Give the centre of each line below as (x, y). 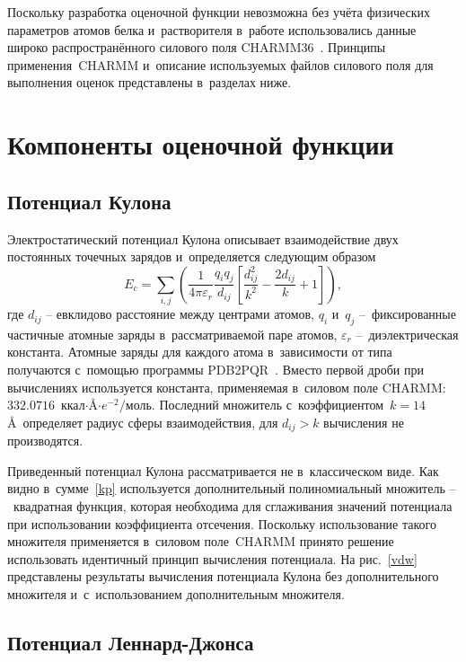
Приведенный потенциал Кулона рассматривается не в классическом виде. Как (223, 470)
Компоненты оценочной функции (201, 144)
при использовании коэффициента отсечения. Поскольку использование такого (222, 523)
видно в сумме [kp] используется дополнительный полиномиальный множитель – (232, 488)
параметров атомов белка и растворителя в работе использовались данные (212, 29)
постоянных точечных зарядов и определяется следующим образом (192, 256)
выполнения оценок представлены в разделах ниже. (149, 82)
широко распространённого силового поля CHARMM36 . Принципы (197, 47)
